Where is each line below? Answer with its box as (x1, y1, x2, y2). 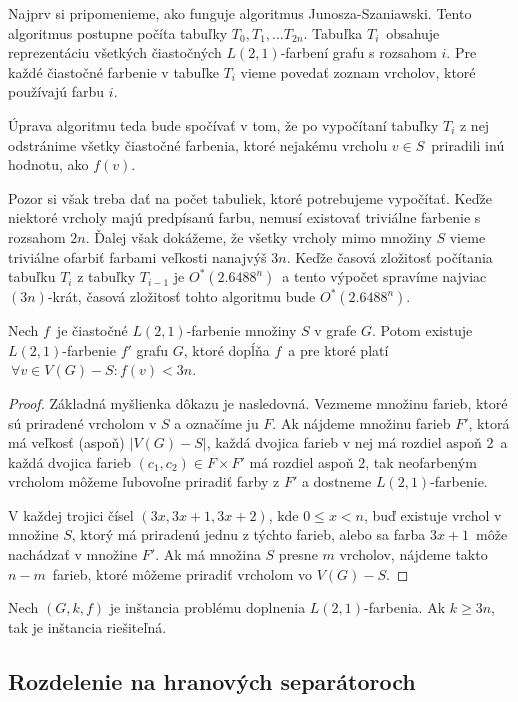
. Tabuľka (303, 22, 363, 43)
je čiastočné (56, 320, 128, 341)
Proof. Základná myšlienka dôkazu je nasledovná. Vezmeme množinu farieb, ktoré (8, 392, 508, 413)
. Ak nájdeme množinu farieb (272, 412, 451, 433)
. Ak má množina (155, 544, 261, 565)
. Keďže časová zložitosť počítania (286, 246, 493, 267)
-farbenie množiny (186, 320, 297, 341)
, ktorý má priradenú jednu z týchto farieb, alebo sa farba (71, 524, 426, 545)
